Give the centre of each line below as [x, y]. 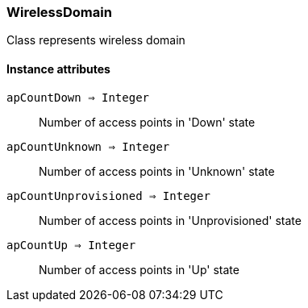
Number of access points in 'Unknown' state [157, 171]
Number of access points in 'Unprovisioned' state [170, 220]
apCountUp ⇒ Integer [71, 245]
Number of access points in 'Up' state [139, 269]
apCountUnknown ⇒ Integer [88, 146]
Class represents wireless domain [96, 40]
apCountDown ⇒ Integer [78, 97]
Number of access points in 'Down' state [147, 122]
